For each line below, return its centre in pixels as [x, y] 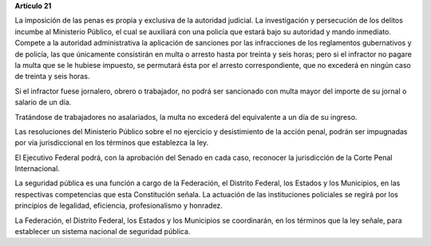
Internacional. [37, 169]
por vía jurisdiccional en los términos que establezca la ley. [112, 143]
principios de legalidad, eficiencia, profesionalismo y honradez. [119, 206]
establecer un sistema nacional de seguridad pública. [103, 232]
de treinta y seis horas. [52, 77]
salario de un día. [43, 102]
